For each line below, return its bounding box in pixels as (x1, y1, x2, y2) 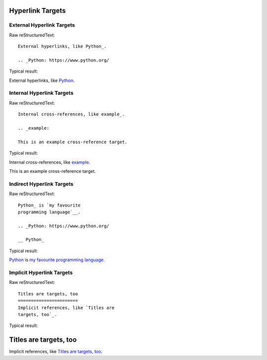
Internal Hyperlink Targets (9, 89, 74, 96)
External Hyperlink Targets (9, 22, 75, 29)
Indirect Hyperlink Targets (9, 180, 74, 187)
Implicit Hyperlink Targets (9, 269, 73, 276)
